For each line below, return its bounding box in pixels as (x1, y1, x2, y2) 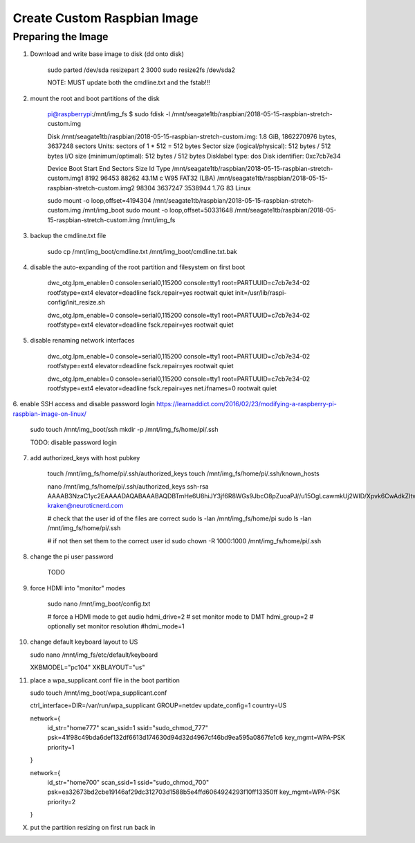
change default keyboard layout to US (30, 637, 138, 646)
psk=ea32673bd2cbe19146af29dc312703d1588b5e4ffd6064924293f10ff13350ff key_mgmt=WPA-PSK (47, 788, 340, 796)
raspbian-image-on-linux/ (12, 409, 86, 418)
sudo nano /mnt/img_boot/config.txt (47, 599, 151, 608)
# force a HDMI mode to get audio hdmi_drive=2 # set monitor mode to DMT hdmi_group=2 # (47, 613, 314, 621)
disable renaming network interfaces (30, 336, 135, 345)
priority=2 (47, 797, 76, 806)
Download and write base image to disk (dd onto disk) (30, 50, 185, 58)
